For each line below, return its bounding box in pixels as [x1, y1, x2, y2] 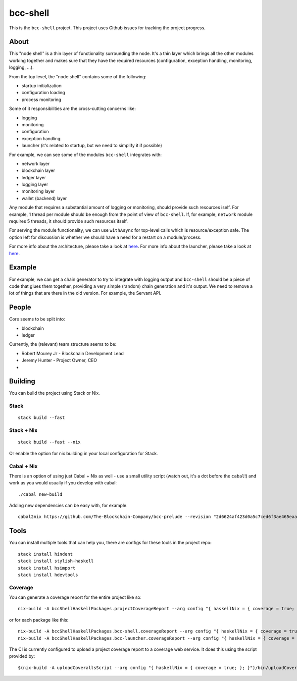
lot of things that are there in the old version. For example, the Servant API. [9, 290, 162, 296]
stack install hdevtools [18, 572, 78, 577]
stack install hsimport [18, 565, 76, 571]
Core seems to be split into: [9, 316, 65, 322]
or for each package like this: [9, 617, 69, 623]
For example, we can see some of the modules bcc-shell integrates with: [9, 152, 162, 157]
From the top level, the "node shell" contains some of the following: [9, 73, 147, 79]
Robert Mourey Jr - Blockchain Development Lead [21, 350, 124, 356]
